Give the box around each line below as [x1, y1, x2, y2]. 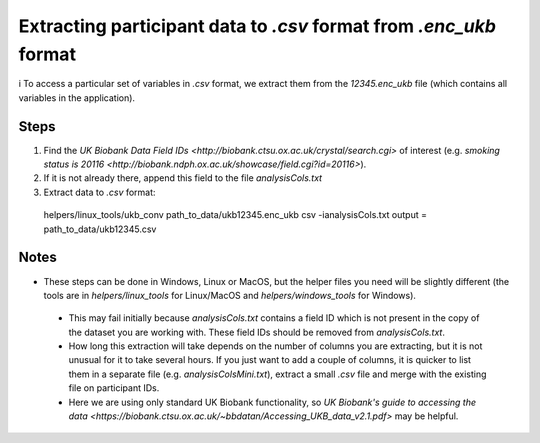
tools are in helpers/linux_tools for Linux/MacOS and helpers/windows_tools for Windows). [43, 289, 417, 301]
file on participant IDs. [68, 382, 160, 394]
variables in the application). [18, 91, 135, 104]
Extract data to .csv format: [43, 186, 156, 198]
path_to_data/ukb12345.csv [43, 223, 157, 235]
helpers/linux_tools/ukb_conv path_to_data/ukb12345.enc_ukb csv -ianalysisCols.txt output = [43, 209, 427, 221]
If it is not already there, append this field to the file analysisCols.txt [43, 172, 323, 184]
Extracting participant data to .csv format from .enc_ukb [18, 15, 497, 37]
